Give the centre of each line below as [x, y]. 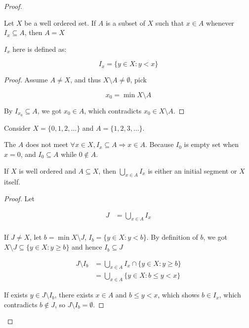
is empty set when [211, 144]
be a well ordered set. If [60, 22]
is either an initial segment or [192, 170]
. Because [159, 144]
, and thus [86, 80]
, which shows [179, 295]
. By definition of [172, 237]
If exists [16, 295]
